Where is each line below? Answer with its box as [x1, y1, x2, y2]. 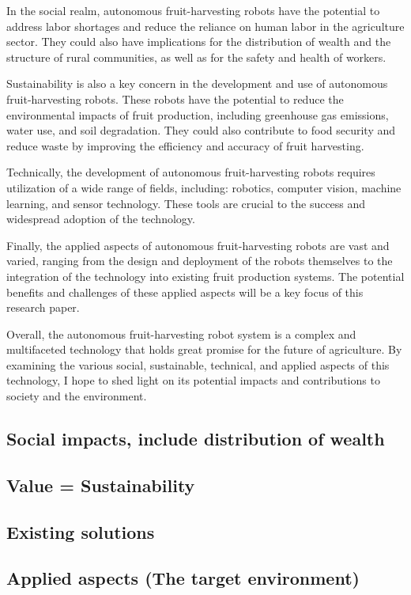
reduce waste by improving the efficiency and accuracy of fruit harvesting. [6, 137, 364, 153]
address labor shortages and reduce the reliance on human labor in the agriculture [6, 17, 405, 34]
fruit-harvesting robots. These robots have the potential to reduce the [6, 90, 344, 107]
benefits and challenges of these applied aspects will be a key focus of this [6, 283, 364, 300]
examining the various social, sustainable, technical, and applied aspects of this [6, 356, 390, 373]
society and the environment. [6, 388, 147, 404]
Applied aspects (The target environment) [6, 566, 360, 590]
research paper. [6, 299, 80, 316]
